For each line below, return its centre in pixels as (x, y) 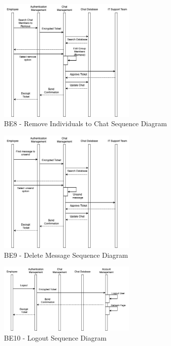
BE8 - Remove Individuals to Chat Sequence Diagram (85, 123)
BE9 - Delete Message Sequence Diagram (66, 255)
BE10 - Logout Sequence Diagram (55, 337)
